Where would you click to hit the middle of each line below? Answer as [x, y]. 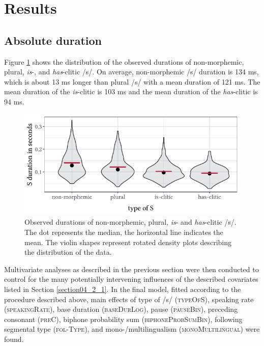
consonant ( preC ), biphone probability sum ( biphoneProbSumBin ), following [123, 319]
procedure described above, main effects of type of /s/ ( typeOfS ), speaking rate [129, 299]
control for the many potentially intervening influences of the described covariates [131, 279]
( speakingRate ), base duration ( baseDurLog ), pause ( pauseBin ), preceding [121, 309]
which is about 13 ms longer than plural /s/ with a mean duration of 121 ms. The [132, 81]
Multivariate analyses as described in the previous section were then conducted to [131, 269]
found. [14, 339]
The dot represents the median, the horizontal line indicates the [124, 232]
